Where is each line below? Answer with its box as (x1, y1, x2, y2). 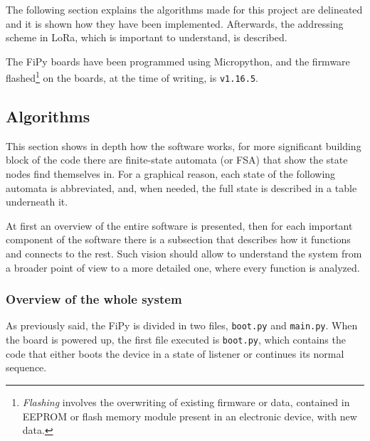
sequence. (6, 360, 47, 375)
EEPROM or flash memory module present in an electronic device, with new (22, 408, 357, 423)
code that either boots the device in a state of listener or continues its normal (6, 346, 344, 361)
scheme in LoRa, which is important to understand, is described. (6, 30, 287, 45)
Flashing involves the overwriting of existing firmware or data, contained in (22, 394, 350, 409)
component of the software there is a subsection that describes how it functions (6, 232, 351, 247)
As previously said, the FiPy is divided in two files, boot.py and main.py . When (6, 318, 358, 333)
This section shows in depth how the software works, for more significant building (6, 138, 361, 153)
